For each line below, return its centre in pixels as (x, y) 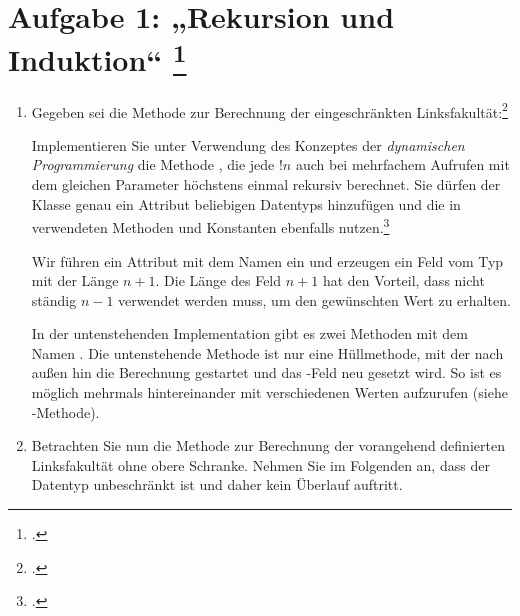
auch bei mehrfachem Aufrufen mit (402, 164)
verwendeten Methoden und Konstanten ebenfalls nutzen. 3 (210, 225)
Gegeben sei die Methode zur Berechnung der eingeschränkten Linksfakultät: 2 (269, 110)
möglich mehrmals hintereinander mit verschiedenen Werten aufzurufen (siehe (269, 392)
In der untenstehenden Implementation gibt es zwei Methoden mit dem (249, 333)
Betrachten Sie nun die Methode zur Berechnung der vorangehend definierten (268, 445)
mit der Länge (75, 280)
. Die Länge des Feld (218, 280)
